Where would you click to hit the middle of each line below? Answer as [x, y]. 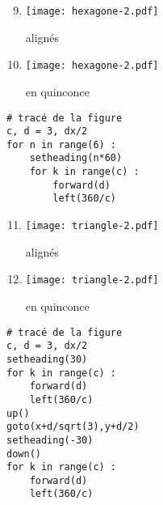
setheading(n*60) [76, 158]
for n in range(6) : [62, 144]
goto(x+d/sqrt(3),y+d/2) [73, 427]
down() [24, 454]
